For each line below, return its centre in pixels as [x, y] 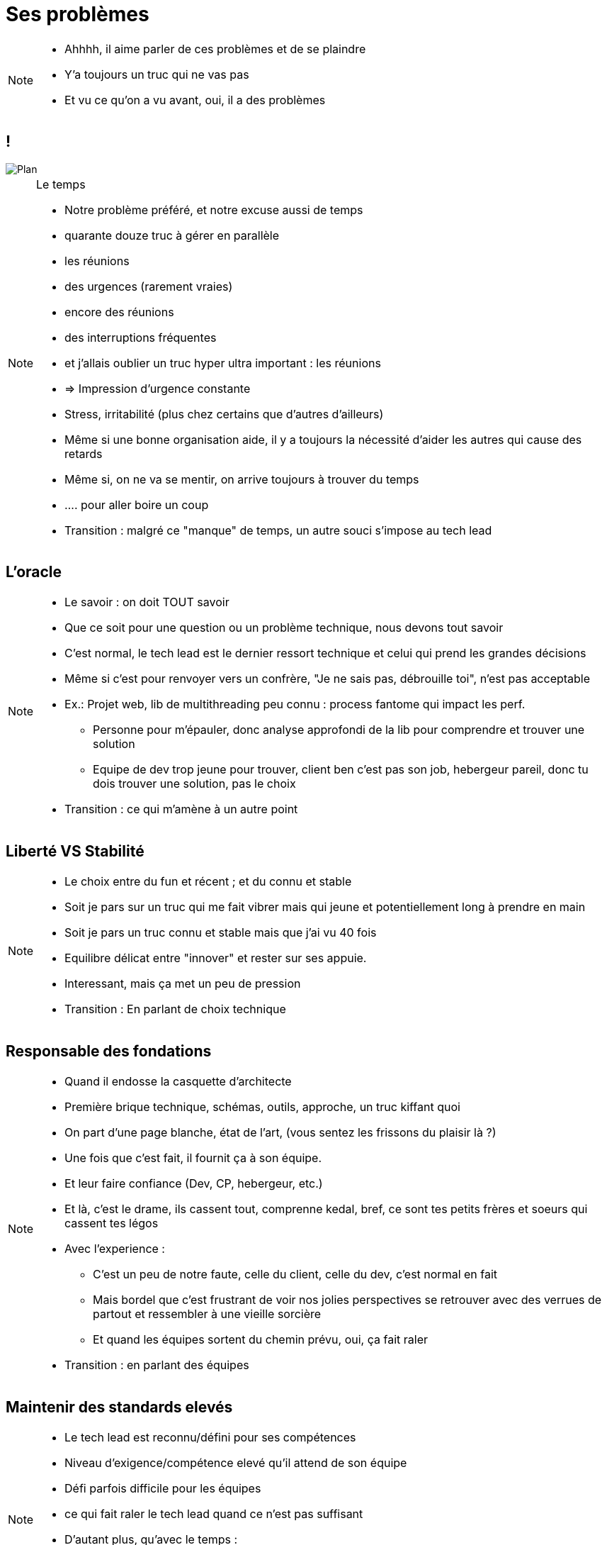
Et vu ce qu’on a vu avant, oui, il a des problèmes [195, 100]
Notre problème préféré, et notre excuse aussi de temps [214, 210]
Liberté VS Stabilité [75, 851]
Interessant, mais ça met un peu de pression [183, 984]
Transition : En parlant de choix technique [175, 1009]
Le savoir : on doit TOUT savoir [147, 602]
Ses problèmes [78, 14]
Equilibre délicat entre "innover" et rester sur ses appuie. [216, 958]
